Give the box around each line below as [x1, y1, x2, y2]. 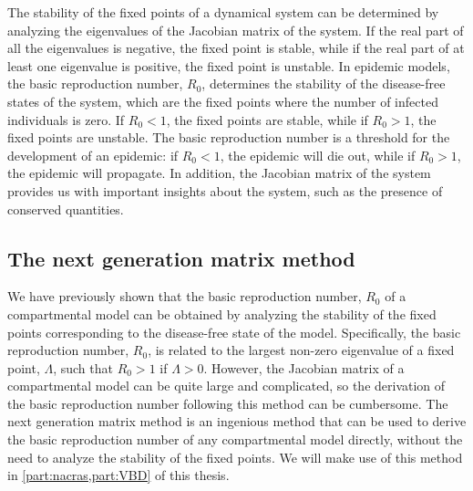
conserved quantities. [7, 199, 124, 218]
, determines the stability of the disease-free [201, 74, 446, 93]
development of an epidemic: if [7, 145, 179, 164]
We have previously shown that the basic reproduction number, [7, 287, 362, 306]
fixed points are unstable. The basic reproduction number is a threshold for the [7, 128, 450, 147]
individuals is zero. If [7, 110, 125, 129]
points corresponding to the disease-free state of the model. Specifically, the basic [7, 322, 461, 341]
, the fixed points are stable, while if [166, 110, 368, 129]
